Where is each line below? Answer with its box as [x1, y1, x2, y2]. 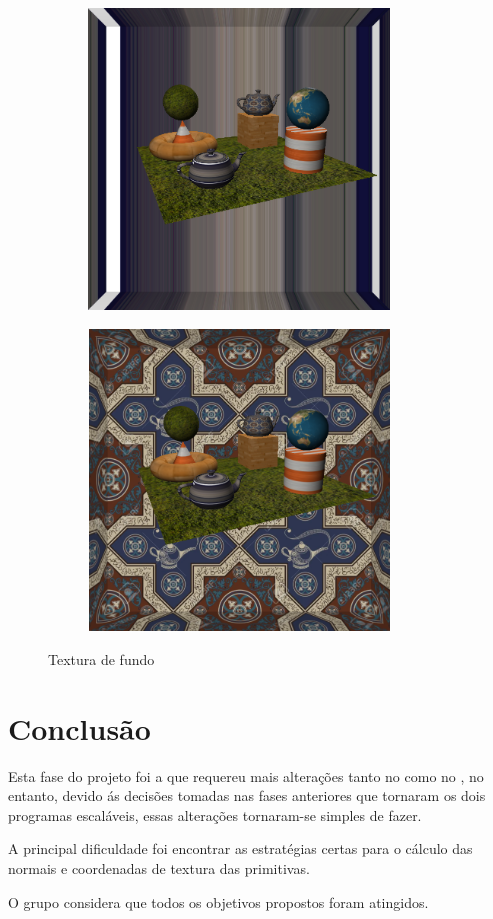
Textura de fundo [48, 648, 155, 669]
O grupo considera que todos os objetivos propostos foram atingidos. [8, 891, 429, 912]
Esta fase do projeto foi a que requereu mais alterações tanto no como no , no [8, 765, 484, 786]
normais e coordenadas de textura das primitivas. [8, 858, 310, 878]
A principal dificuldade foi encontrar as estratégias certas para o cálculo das [8, 838, 473, 859]
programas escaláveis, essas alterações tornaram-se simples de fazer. [8, 804, 422, 825]
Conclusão [8, 707, 151, 748]
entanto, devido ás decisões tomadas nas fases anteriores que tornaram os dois [8, 785, 486, 806]
